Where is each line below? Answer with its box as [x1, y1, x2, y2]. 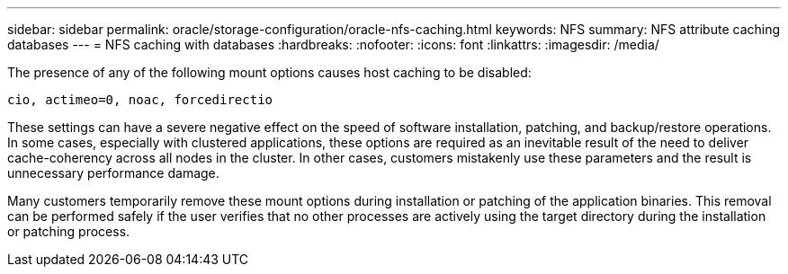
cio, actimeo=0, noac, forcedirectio [7, 93, 273, 107]
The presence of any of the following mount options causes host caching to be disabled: [7, 65, 532, 80]
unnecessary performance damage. [7, 165, 219, 181]
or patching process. [7, 224, 130, 239]
